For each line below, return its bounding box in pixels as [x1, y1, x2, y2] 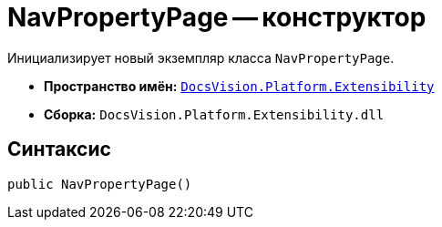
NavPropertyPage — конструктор [7, 2, 427, 33]
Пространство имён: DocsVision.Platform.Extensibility [44, 77, 435, 94]
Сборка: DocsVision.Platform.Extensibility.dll [44, 106, 385, 122]
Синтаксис [7, 138, 111, 161]
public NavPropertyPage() [7, 176, 192, 191]
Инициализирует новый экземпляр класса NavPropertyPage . [7, 49, 395, 66]
